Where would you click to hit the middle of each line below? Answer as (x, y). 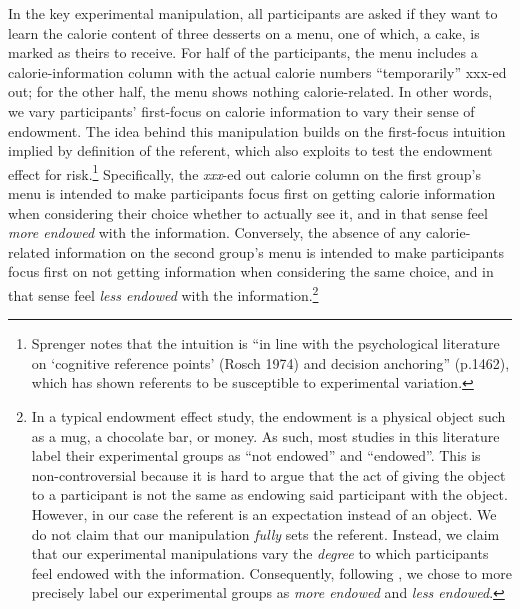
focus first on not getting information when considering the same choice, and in (251, 271)
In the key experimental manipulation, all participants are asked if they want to (253, 13)
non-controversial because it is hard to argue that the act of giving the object (268, 474)
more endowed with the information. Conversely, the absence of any (215, 232)
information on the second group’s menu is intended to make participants (279, 251)
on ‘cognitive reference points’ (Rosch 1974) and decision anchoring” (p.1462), (270, 362)
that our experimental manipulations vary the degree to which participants (260, 553)
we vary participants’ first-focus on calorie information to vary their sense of (241, 110)
